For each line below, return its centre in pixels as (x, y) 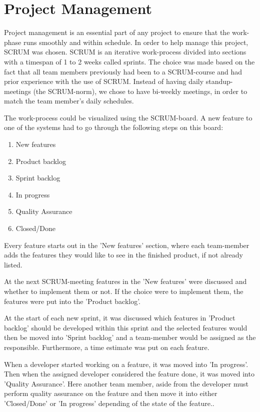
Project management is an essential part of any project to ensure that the (117, 32)
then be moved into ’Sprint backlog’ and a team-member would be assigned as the (130, 337)
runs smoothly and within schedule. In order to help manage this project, (136, 42)
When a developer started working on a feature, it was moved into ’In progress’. (126, 364)
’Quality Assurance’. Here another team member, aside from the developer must (126, 383)
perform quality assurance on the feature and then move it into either (111, 393)
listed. (13, 264)
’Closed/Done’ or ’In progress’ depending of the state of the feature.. (109, 403)
